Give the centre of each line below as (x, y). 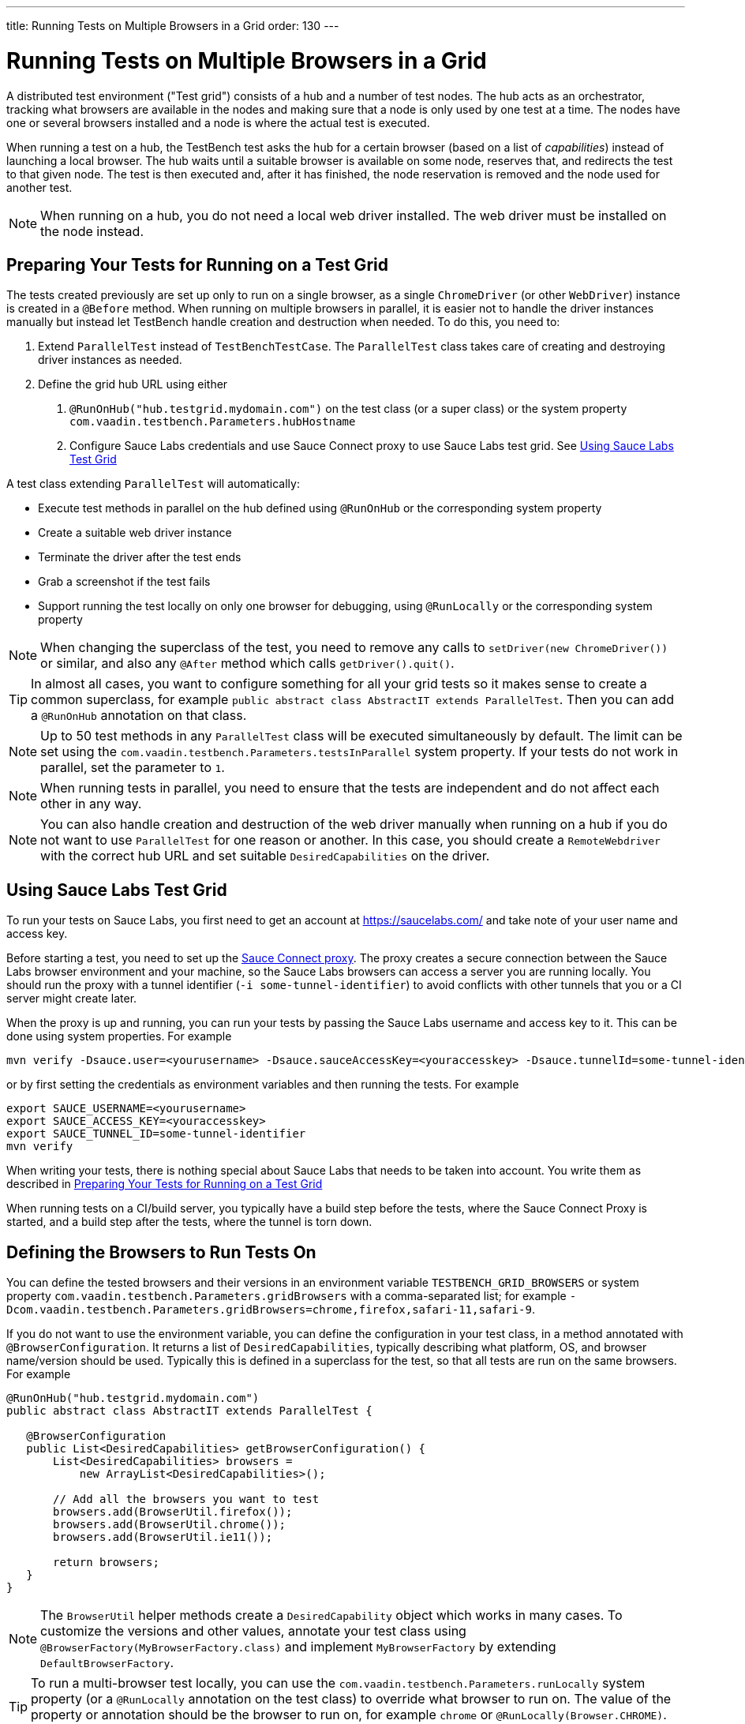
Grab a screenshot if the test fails (124, 582)
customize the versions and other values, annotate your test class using (253, 1631)
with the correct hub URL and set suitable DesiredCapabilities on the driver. (265, 856)
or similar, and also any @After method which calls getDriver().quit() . (247, 663)
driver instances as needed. (110, 360)
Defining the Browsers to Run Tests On (161, 1252)
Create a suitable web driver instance (135, 533)
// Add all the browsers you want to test (186, 1499)
